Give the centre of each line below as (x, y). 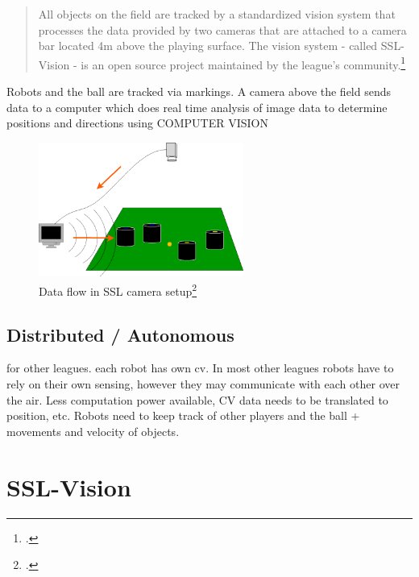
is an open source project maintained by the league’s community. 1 (243, 63)
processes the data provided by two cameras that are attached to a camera (222, 29)
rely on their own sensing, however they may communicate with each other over (203, 384)
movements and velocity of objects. (93, 431)
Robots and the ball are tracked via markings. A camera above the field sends (199, 91)
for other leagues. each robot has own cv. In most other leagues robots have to (200, 368)
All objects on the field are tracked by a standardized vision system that (217, 14)
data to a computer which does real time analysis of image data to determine (197, 107)
